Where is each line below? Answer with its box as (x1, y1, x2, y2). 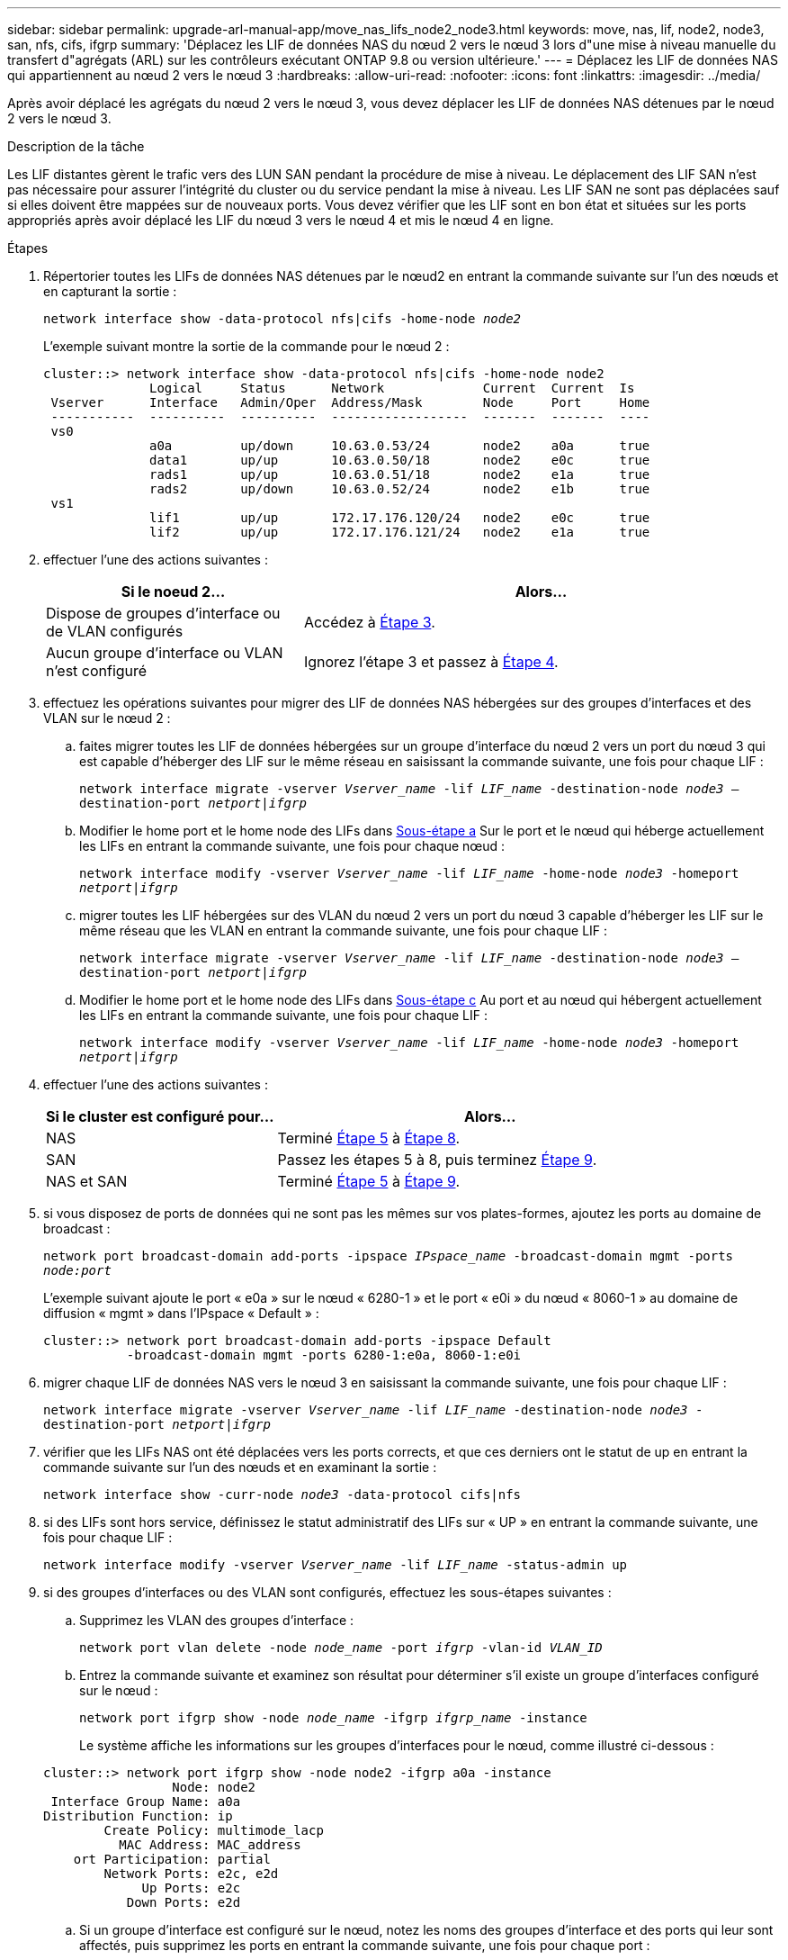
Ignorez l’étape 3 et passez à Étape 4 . (303, 653, 559, 671)
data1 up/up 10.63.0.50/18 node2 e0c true (149, 453, 650, 467)
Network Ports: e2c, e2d (103, 1866, 279, 1881)
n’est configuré (46, 662, 148, 680)
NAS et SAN (46, 1172, 128, 1190)
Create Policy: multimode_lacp (103, 1823, 324, 1838)
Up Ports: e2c (141, 1881, 241, 1895)
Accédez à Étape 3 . (303, 613, 435, 631)
